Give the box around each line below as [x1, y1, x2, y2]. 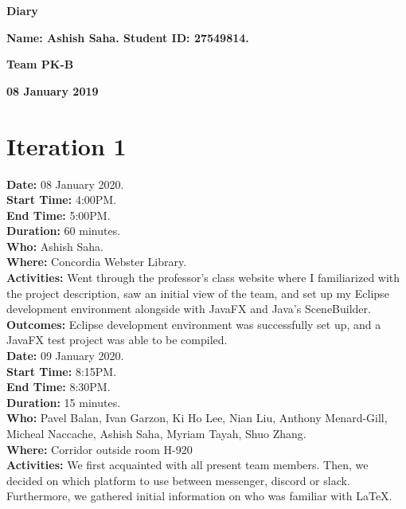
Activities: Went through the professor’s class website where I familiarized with [6, 269, 400, 286]
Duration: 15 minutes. [6, 393, 121, 410]
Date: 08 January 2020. [6, 175, 124, 192]
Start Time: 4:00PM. [6, 191, 117, 208]
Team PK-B [6, 56, 74, 72]
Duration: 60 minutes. [6, 222, 121, 239]
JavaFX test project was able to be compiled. [6, 331, 228, 348]
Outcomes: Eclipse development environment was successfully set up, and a [6, 315, 381, 332]
